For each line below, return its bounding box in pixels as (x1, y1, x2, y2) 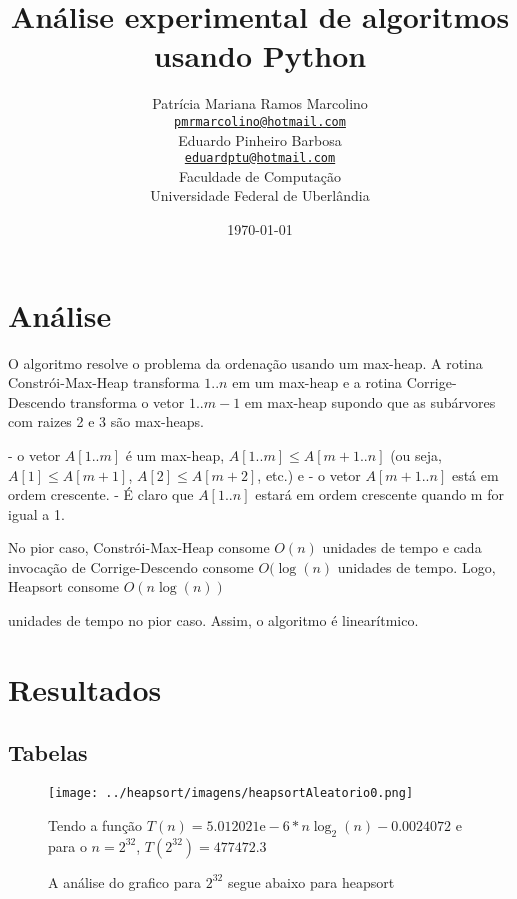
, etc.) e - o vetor (257, 464, 361, 485)
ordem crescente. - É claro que (8, 484, 194, 505)
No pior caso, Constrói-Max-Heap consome (8, 537, 270, 558)
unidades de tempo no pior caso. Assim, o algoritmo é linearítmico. (8, 610, 419, 631)
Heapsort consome (8, 576, 120, 597)
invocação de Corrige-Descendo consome (8, 556, 254, 577)
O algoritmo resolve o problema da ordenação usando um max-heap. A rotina (8, 352, 483, 373)
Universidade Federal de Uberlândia (150, 185, 370, 206)
